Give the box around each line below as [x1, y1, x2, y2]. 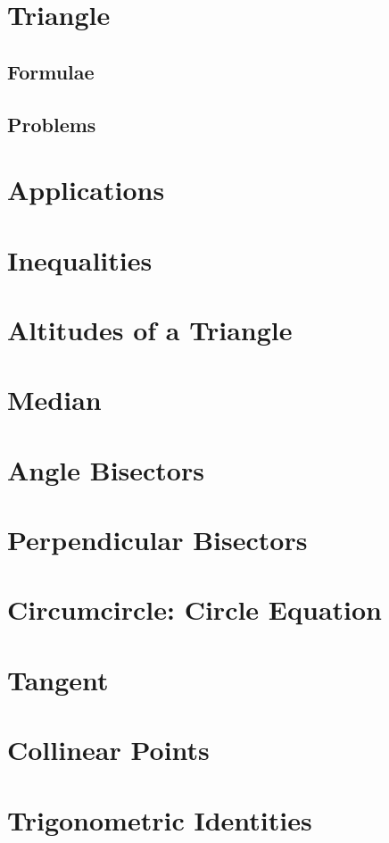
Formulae [7, 57, 95, 85]
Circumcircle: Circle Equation [7, 591, 383, 628]
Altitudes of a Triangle [7, 311, 293, 347]
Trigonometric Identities [7, 801, 312, 838]
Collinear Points [7, 731, 210, 768]
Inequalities [7, 241, 153, 278]
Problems [7, 110, 96, 138]
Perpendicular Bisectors [7, 522, 308, 557]
